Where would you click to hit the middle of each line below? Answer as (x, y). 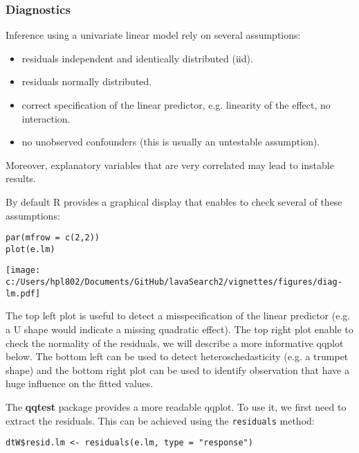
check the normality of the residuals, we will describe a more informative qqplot (175, 343)
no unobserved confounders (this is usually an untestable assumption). (171, 142)
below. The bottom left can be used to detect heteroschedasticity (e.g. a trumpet (177, 356)
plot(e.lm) (30, 249)
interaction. (46, 118)
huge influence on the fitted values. (80, 383)
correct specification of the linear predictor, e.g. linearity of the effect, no (176, 105)
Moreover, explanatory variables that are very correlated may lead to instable (170, 165)
